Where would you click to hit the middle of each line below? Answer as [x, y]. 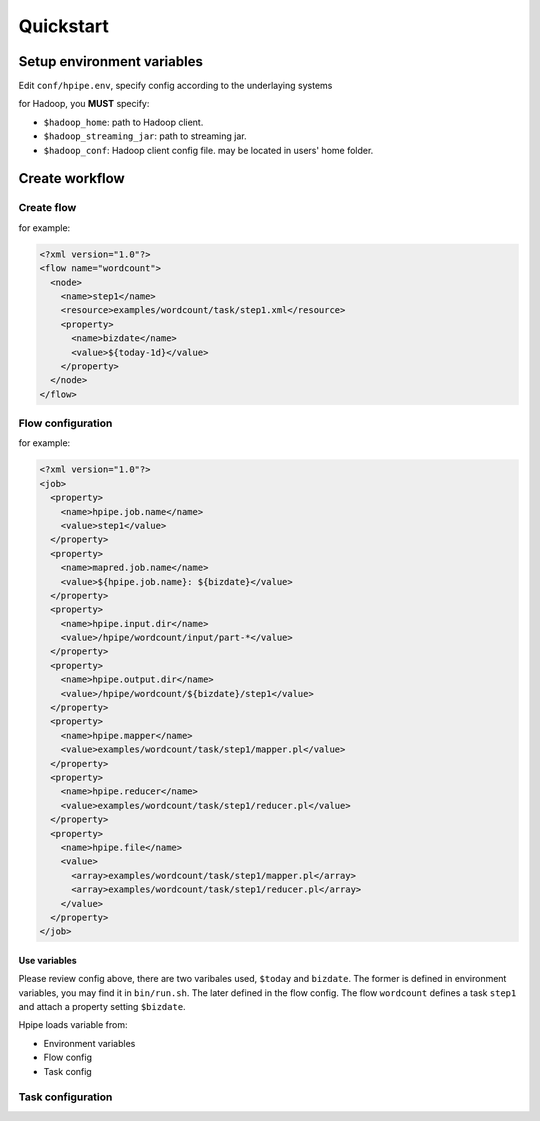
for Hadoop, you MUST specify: [84, 104]
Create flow [47, 208]
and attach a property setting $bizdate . [102, 1007]
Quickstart [64, 26]
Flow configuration [65, 423]
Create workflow [71, 178]
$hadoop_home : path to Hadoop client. [123, 122]
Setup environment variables [111, 61]
